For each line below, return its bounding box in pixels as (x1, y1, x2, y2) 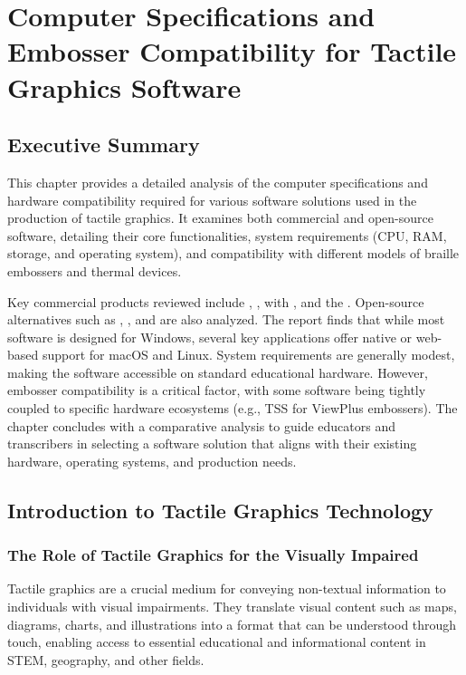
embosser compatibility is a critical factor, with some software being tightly (7, 381, 426, 400)
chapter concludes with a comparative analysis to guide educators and (7, 416, 395, 435)
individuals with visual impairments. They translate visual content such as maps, (7, 597, 457, 616)
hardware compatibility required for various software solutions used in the (7, 190, 417, 209)
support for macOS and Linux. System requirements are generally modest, (42, 345, 455, 364)
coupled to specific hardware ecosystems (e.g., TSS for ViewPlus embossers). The (7, 399, 458, 418)
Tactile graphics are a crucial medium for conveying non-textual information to (7, 579, 446, 598)
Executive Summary (7, 130, 200, 159)
